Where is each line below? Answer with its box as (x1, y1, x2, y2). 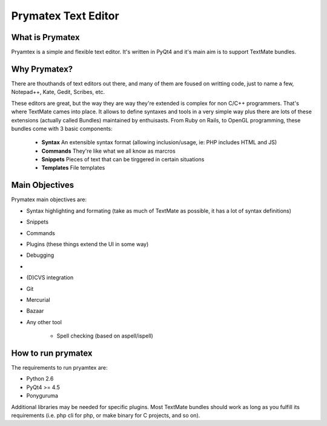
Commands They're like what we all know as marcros (41, 147, 176, 155)
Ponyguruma (26, 392, 59, 399)
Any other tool (26, 318, 62, 325)
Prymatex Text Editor (11, 9, 119, 22)
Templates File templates (41, 164, 105, 171)
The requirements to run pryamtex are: (11, 364, 108, 371)
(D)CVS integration (26, 274, 74, 281)
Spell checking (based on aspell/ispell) (56, 332, 154, 339)
